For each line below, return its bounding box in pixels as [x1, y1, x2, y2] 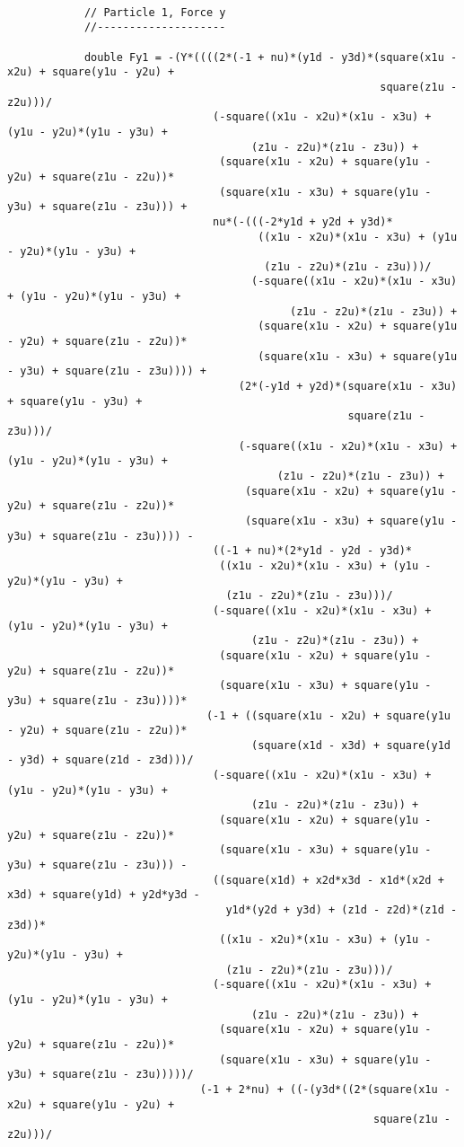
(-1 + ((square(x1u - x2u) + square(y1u [206, 709, 451, 722]
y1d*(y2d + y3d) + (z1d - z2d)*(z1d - [225, 904, 458, 917]
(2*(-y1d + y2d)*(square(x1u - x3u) [238, 380, 458, 393]
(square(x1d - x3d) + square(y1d [251, 738, 451, 752]
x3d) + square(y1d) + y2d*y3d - [7, 888, 200, 902]
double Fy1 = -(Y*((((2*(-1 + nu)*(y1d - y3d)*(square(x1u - [83, 50, 458, 64]
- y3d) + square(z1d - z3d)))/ [7, 754, 194, 767]
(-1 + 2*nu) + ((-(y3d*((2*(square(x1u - [199, 1082, 451, 1096]
